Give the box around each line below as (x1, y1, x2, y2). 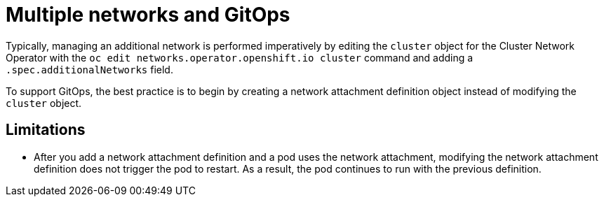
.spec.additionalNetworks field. (6, 63, 173, 75)
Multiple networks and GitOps (6, 3, 290, 27)
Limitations (6, 121, 86, 139)
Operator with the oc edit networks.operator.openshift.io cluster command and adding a (6, 51, 474, 64)
